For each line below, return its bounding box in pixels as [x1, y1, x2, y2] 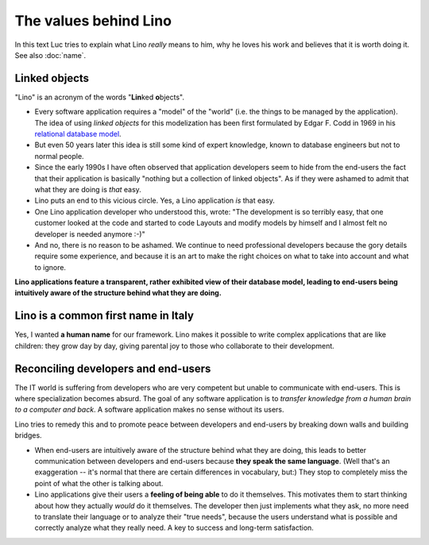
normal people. [34, 151, 84, 160]
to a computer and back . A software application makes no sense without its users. [14, 405, 284, 415]
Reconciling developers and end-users [14, 361, 211, 375]
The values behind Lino [14, 12, 172, 29]
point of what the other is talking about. [34, 478, 164, 488]
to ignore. [34, 262, 67, 272]
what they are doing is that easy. [34, 184, 142, 194]
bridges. [14, 431, 43, 440]
